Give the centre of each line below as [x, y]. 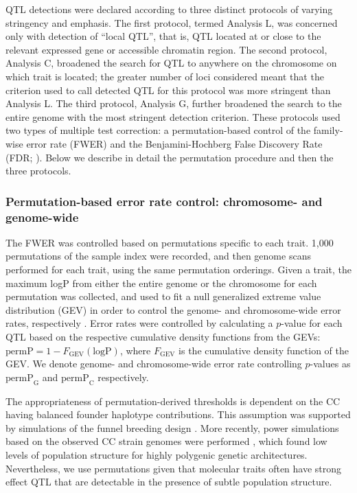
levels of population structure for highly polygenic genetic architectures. [157, 454]
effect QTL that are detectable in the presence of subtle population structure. [169, 482]
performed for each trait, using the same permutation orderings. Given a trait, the [178, 270]
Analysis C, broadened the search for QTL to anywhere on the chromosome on [171, 63]
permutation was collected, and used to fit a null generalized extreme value [163, 296]
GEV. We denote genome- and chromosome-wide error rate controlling [154, 364]
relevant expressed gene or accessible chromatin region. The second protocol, [166, 49]
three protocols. [38, 171]
